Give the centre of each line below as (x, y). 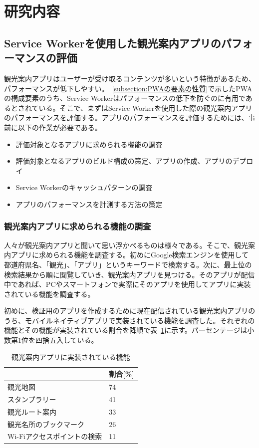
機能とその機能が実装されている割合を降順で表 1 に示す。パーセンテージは (126, 330)
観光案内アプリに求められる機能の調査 (78, 226)
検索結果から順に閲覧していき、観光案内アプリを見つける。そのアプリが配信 (129, 274)
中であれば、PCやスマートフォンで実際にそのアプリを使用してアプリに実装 (128, 284)
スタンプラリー (32, 399)
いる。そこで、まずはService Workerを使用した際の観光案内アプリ (145, 108)
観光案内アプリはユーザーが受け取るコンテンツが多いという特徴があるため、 (130, 78)
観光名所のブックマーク (46, 424)
